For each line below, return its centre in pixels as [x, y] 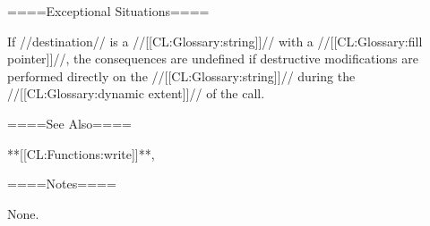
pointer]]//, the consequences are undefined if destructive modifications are [213, 59]
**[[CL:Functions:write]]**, [81, 153]
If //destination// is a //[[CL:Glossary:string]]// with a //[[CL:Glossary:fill [215, 41]
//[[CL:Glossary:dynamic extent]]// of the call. [136, 93]
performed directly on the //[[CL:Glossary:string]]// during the [181, 75]
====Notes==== [62, 184]
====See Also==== [69, 123]
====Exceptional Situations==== [108, 11]
